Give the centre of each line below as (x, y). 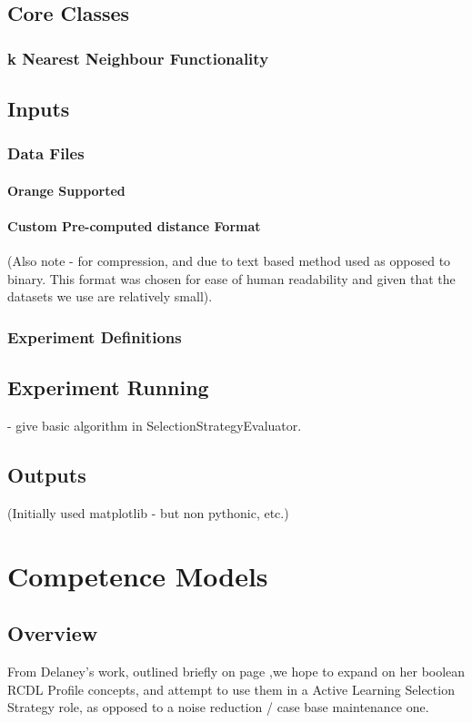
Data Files (46, 153)
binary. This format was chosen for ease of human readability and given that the (231, 278)
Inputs (39, 109)
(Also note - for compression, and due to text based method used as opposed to (229, 261)
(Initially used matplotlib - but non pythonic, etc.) (148, 512)
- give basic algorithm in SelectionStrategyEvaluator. (155, 426)
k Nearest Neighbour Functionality (138, 58)
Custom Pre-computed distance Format (134, 226)
